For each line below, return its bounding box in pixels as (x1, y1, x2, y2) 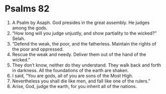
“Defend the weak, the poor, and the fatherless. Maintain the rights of (12, 40, 157, 46)
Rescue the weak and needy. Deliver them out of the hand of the (12, 51, 146, 57)
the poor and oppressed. (12, 46, 64, 52)
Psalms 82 (5, 3, 50, 14)
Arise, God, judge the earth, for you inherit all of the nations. (12, 83, 137, 89)
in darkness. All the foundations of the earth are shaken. (12, 67, 129, 73)
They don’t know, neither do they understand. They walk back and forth (12, 62, 161, 68)
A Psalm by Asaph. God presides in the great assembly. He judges (12, 19, 150, 25)
